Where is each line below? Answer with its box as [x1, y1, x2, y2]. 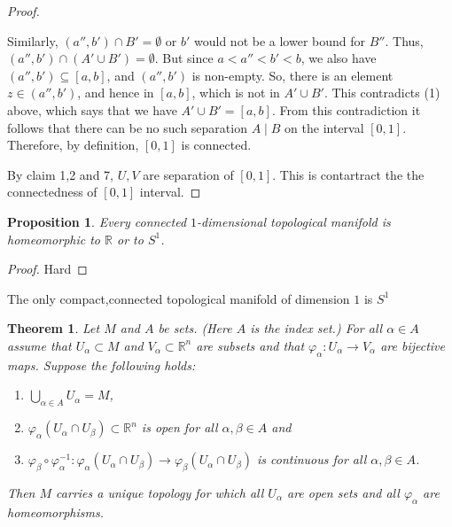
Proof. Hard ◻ [7, 260, 88, 278]
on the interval [284, 118, 364, 136]
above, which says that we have [7, 100, 177, 119]
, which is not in [191, 83, 280, 102]
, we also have [300, 49, 377, 67]
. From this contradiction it [271, 100, 421, 119]
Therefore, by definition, [7, 136, 139, 154]
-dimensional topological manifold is [197, 212, 391, 230]
